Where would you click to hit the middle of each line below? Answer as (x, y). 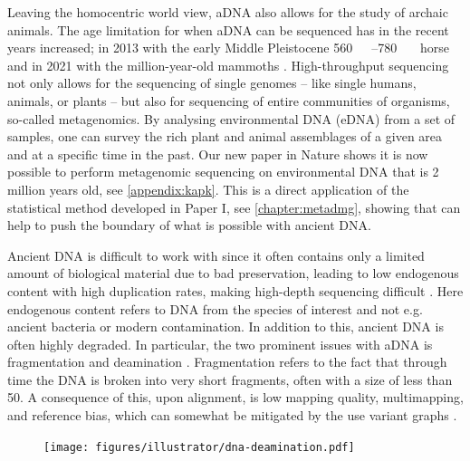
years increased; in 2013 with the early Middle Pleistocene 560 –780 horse (228, 48)
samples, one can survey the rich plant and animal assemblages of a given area (225, 136)
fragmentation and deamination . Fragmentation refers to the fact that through (227, 362)
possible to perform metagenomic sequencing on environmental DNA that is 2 (223, 172)
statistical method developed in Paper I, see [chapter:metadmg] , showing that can (234, 207)
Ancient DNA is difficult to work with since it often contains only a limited (216, 255)
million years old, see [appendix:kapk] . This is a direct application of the (208, 189)
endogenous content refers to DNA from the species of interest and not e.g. (215, 308)
